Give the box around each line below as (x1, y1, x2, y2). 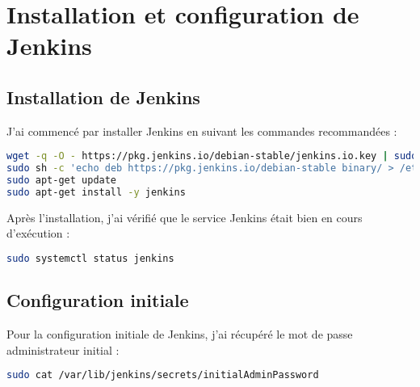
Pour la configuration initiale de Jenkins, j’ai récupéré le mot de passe (6, 326, 353, 343)
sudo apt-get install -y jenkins (6, 186, 186, 198)
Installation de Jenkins (6, 84, 200, 109)
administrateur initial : (6, 341, 120, 358)
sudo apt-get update (6, 175, 117, 187)
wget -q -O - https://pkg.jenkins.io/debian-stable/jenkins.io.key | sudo (6, 150, 418, 162)
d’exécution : (6, 225, 70, 242)
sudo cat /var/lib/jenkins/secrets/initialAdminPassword (6, 369, 319, 381)
